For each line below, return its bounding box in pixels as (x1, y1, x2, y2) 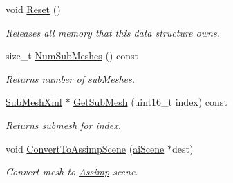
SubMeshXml (6, 95, 62, 109)
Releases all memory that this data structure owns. (6, 25, 220, 39)
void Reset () (6, 2, 61, 16)
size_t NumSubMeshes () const (6, 48, 139, 63)
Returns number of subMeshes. (6, 71, 136, 86)
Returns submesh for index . (6, 117, 122, 132)
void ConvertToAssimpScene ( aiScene (6, 141, 165, 155)
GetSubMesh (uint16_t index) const (73, 95, 227, 109)
